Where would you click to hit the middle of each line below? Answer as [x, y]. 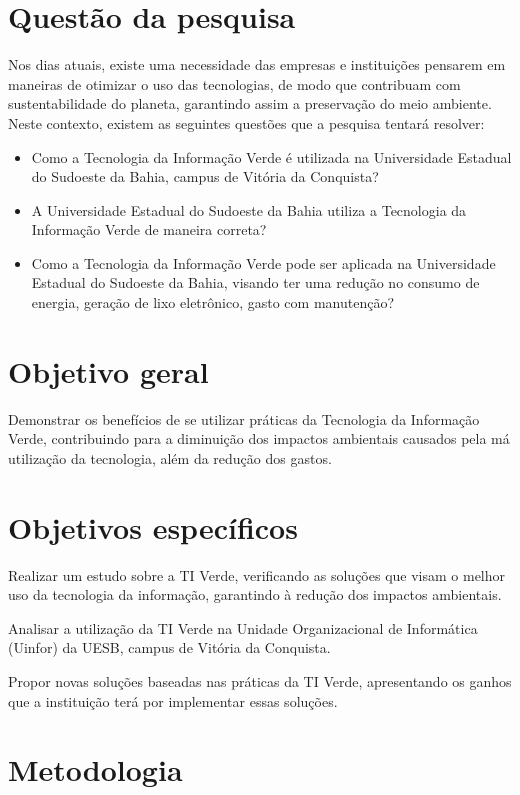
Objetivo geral [108, 370]
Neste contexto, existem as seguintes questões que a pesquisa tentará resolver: [246, 122]
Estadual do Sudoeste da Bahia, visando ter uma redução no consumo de [255, 282]
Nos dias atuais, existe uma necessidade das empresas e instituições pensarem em [257, 64]
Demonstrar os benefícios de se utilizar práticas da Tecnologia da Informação [244, 418]
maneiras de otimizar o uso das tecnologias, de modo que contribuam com [234, 83]
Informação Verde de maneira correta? [149, 229]
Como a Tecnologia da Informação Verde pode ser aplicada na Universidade [263, 262]
